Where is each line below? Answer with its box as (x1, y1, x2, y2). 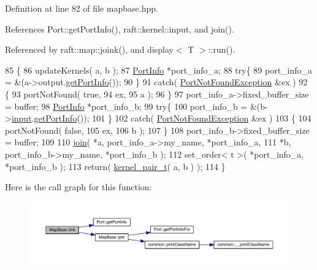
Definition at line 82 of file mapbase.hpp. (5, 2, 158, 14)
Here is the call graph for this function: (5, 180, 152, 193)
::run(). (208, 43, 235, 56)
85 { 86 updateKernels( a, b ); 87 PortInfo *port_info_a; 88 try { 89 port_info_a (5, 63, 313, 76)
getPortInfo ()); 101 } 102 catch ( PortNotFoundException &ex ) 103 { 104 (34, 112, 311, 125)
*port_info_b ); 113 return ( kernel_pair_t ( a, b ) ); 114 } (5, 160, 226, 172)
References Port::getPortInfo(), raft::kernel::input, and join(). (5, 22, 234, 35)
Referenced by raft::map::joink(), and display (5, 43, 174, 56)
